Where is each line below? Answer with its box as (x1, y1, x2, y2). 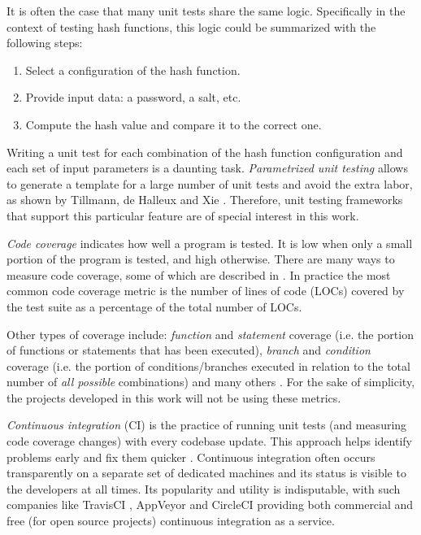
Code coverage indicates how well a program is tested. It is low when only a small (7, 234, 413, 251)
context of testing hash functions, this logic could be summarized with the (7, 18, 376, 35)
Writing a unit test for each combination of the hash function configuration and (7, 143, 403, 160)
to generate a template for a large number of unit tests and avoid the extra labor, (7, 175, 413, 192)
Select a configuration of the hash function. (25, 61, 241, 78)
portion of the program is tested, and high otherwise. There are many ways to (7, 250, 395, 267)
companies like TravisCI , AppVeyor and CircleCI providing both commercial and (7, 496, 414, 513)
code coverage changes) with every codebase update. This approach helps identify (7, 433, 412, 450)
